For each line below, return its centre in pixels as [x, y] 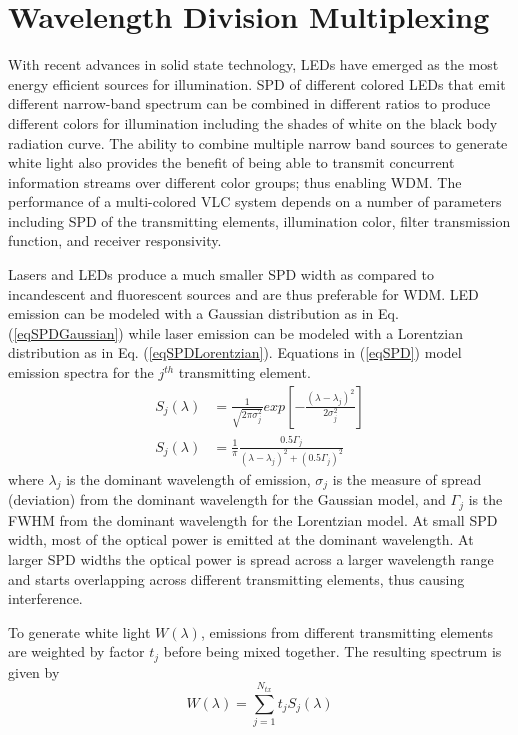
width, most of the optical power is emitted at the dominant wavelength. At [241, 539]
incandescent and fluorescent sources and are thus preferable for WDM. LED [243, 293]
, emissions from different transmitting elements [347, 631]
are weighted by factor [76, 651]
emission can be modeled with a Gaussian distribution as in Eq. [203, 313]
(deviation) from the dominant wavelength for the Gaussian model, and [227, 499]
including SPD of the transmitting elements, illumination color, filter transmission [259, 220]
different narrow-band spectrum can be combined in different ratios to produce [249, 103]
